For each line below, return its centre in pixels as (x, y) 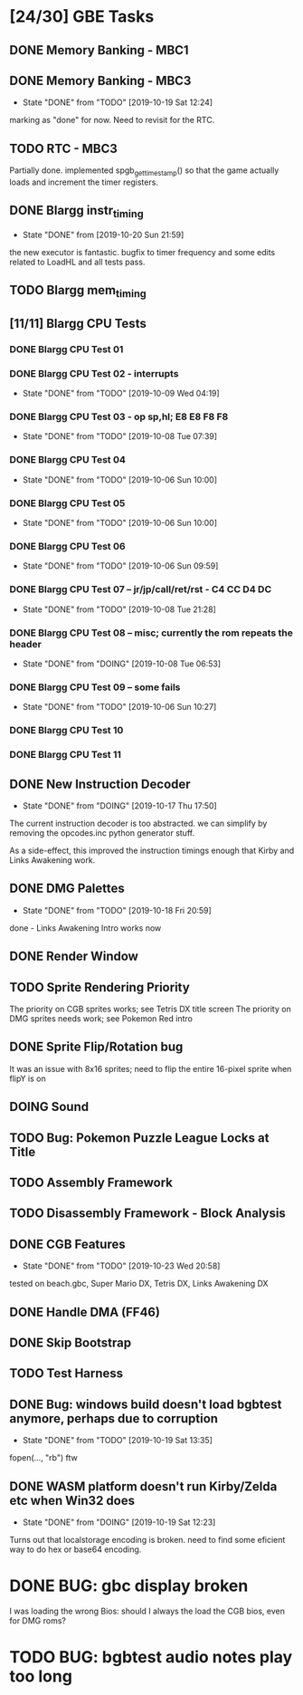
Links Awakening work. (52, 860)
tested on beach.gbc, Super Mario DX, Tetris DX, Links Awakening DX (139, 1284)
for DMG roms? (38, 1620)
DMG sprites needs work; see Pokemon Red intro (101, 1018)
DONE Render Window (74, 957)
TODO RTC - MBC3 (63, 148)
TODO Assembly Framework (91, 1182)
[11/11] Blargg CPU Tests (78, 323)
